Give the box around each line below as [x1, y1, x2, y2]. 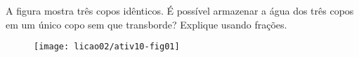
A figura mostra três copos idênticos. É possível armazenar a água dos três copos [6, 3, 354, 17]
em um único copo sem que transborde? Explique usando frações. [6, 17, 287, 31]
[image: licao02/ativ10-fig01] [34, 42, 180, 52]
